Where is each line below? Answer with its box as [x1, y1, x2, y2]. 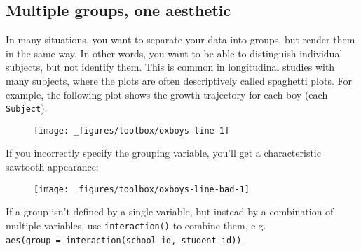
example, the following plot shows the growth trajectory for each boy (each [6, 87, 328, 101]
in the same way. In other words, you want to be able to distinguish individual [6, 45, 343, 60]
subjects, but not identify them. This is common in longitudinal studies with [6, 59, 335, 74]
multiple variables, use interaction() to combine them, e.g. [6, 217, 266, 232]
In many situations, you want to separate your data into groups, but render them [6, 32, 355, 47]
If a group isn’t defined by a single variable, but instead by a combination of [6, 204, 334, 219]
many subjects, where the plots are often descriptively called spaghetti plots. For [6, 73, 352, 87]
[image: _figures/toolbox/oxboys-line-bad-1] [34, 184, 250, 194]
